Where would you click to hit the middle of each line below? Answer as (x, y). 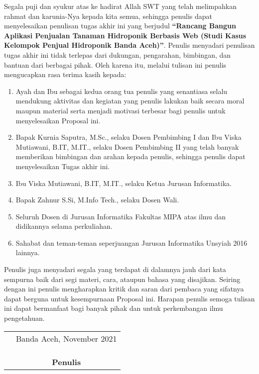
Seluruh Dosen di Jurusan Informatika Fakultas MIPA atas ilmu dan (121, 216)
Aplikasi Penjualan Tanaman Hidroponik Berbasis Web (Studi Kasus (125, 35)
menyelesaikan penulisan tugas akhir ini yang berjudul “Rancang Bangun (120, 26)
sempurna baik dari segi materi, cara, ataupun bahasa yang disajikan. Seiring (122, 279)
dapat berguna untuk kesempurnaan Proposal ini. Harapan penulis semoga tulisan (129, 298)
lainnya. (28, 252)
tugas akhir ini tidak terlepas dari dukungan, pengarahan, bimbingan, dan (118, 54)
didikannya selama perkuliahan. (64, 226)
